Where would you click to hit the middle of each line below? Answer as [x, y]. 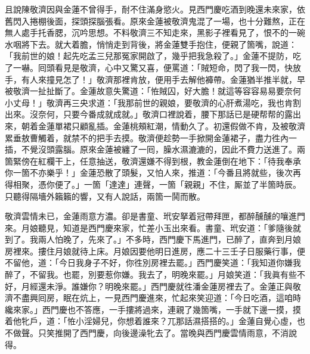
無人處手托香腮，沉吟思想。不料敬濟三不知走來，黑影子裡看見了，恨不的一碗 [155, 32]
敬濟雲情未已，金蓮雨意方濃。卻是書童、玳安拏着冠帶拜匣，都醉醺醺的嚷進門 [155, 216]
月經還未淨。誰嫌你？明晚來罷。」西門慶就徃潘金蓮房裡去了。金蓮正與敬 [161, 286]
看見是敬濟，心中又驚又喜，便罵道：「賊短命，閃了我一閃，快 [173, 67]
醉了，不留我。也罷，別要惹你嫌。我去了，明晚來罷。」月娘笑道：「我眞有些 [151, 274]
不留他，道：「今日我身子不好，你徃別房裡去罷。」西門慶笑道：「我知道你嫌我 [153, 263]
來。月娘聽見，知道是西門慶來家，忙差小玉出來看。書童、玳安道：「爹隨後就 [153, 227]
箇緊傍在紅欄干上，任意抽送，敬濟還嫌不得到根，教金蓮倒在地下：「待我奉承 [153, 161]
